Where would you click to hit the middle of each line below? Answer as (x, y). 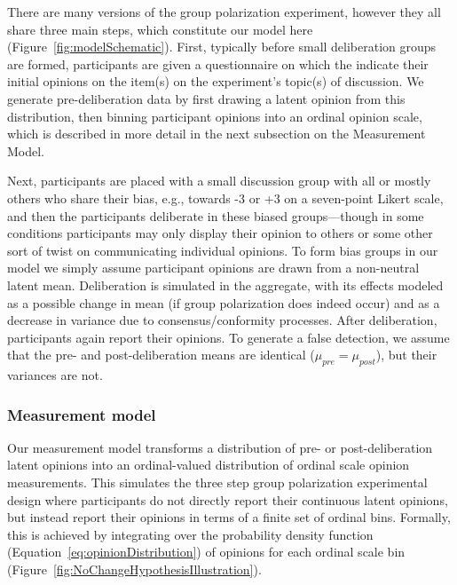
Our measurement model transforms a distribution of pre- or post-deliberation (220, 447)
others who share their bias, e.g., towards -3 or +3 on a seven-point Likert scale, (225, 198)
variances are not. (55, 375)
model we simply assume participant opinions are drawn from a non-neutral (213, 268)
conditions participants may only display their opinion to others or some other (220, 233)
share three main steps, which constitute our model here (160, 29)
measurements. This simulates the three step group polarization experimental (217, 482)
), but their (406, 355)
